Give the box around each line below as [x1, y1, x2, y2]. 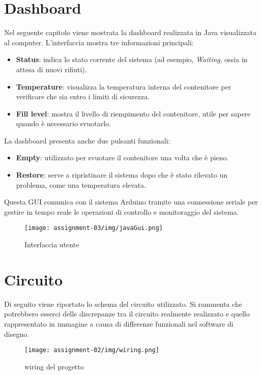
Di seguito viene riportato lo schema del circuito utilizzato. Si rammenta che [4, 298, 242, 309]
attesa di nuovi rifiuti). [16, 64, 87, 74]
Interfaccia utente [24, 239, 79, 250]
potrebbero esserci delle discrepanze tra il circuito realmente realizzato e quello [4, 308, 250, 319]
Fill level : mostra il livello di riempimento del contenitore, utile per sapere [16, 108, 251, 119]
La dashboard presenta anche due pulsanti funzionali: [4, 135, 170, 146]
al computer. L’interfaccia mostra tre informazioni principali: [4, 37, 194, 47]
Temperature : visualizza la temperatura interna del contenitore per [16, 81, 231, 92]
